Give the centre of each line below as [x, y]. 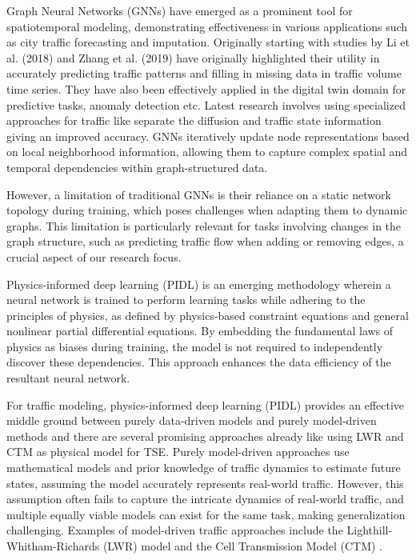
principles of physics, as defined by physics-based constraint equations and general [208, 315]
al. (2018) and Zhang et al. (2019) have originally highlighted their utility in [193, 57]
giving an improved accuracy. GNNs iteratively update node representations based [208, 136]
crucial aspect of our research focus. [94, 256]
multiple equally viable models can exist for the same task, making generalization [206, 514]
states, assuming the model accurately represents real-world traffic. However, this [205, 483]
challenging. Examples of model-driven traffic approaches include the [175, 530]
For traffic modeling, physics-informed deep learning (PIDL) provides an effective [206, 404]
